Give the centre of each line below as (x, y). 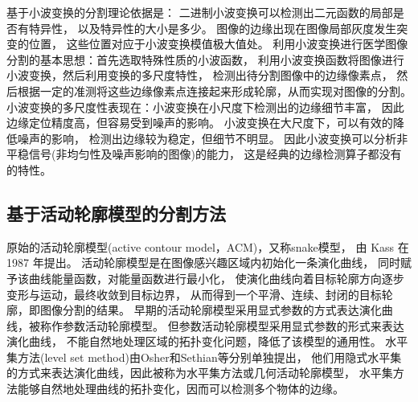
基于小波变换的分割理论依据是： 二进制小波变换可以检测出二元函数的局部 (200, 12)
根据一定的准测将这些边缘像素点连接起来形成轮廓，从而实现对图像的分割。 (214, 90)
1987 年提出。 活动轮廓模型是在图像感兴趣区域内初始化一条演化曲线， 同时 (203, 263)
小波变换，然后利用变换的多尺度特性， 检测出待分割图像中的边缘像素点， (200, 75)
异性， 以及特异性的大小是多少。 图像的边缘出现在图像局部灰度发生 (218, 28)
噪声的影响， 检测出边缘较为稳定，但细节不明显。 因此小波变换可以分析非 (213, 138)
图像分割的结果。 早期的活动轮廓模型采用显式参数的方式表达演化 (211, 310)
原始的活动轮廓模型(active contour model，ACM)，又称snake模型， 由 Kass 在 (208, 246)
